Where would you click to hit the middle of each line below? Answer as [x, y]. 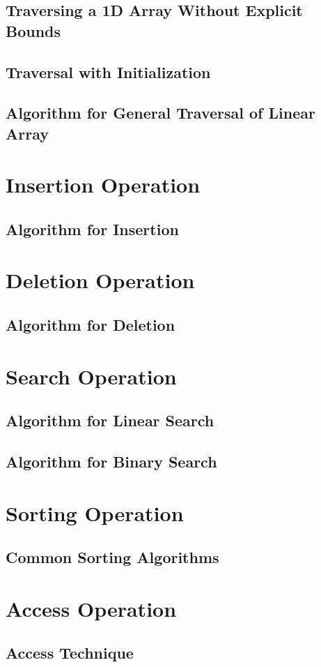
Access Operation [91, 608]
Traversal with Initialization [108, 72]
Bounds [33, 30]
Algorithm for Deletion [91, 325]
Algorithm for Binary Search [111, 461]
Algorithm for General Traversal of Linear [160, 113]
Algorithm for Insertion [92, 228]
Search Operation [91, 376]
